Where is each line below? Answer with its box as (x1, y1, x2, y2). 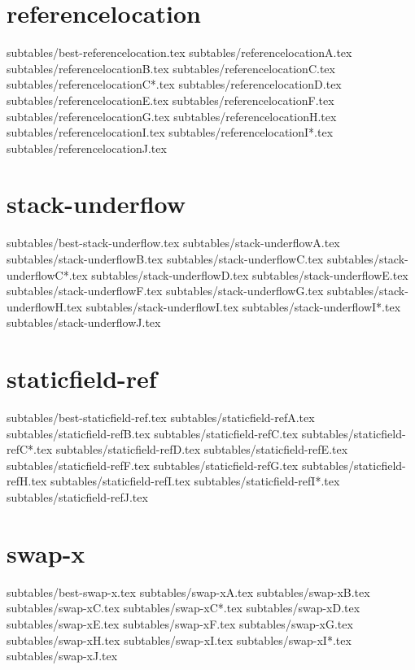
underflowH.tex (7, 298, 83, 315)
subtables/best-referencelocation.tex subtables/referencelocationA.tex (7, 44, 352, 61)
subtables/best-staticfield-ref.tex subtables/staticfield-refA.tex (7, 409, 315, 426)
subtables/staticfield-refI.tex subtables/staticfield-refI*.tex (50, 472, 340, 489)
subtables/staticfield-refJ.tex (7, 489, 148, 506)
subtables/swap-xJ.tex (7, 647, 118, 664)
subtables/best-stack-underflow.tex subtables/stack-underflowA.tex (7, 234, 340, 251)
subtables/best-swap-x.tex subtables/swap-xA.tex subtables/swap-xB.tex (7, 583, 370, 600)
